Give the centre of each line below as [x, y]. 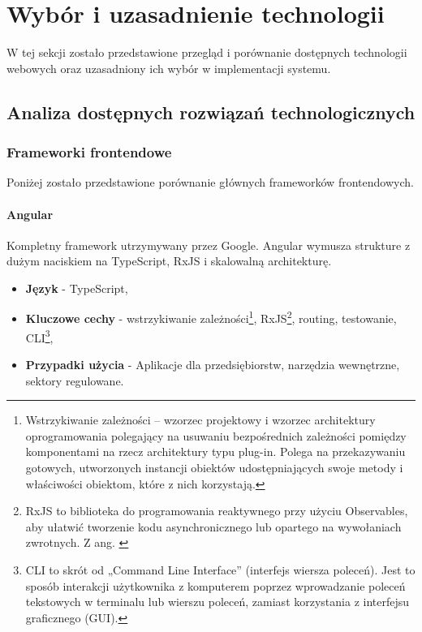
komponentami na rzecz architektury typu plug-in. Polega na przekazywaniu [215, 451]
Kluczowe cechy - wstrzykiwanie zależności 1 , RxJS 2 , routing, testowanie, [211, 317]
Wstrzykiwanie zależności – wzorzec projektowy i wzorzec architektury [200, 420]
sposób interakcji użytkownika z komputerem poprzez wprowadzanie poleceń [215, 585]
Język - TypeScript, [77, 288]
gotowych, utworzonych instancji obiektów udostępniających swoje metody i [214, 467]
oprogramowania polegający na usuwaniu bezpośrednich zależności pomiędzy [216, 435]
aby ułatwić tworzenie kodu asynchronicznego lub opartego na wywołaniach [213, 526]
